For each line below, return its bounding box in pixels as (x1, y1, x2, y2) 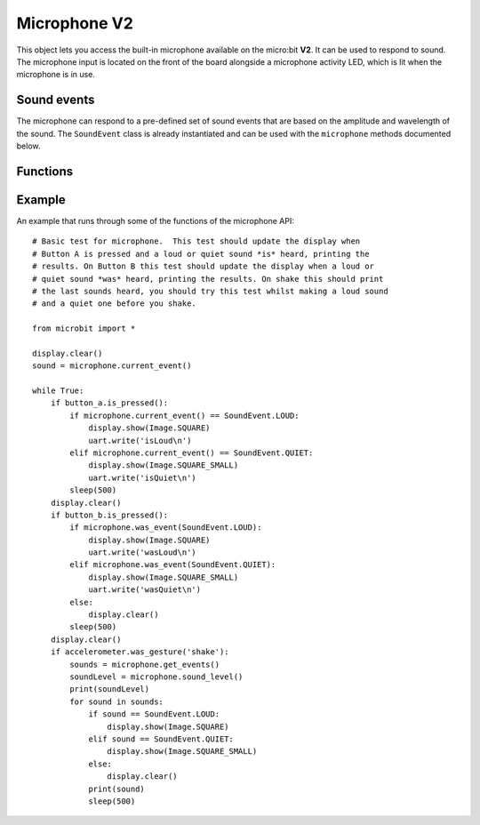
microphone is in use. (16, 69, 95, 80)
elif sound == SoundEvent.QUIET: (88, 733, 235, 744)
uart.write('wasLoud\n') (88, 548, 197, 557)
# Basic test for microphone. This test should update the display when (32, 236, 361, 246)
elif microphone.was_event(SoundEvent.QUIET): (69, 560, 276, 570)
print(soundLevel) (69, 685, 150, 694)
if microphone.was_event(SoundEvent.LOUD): (69, 523, 262, 533)
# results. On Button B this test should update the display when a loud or (32, 261, 375, 271)
